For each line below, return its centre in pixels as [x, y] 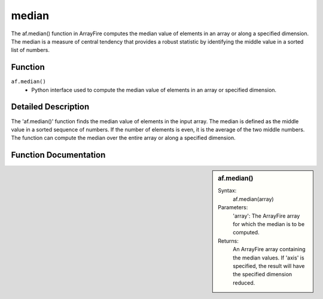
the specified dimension [263, 274]
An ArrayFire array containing [269, 249]
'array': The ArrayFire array [266, 216]
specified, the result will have [269, 266]
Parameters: [233, 208]
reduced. [244, 283]
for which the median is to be [269, 224]
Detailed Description [50, 107]
